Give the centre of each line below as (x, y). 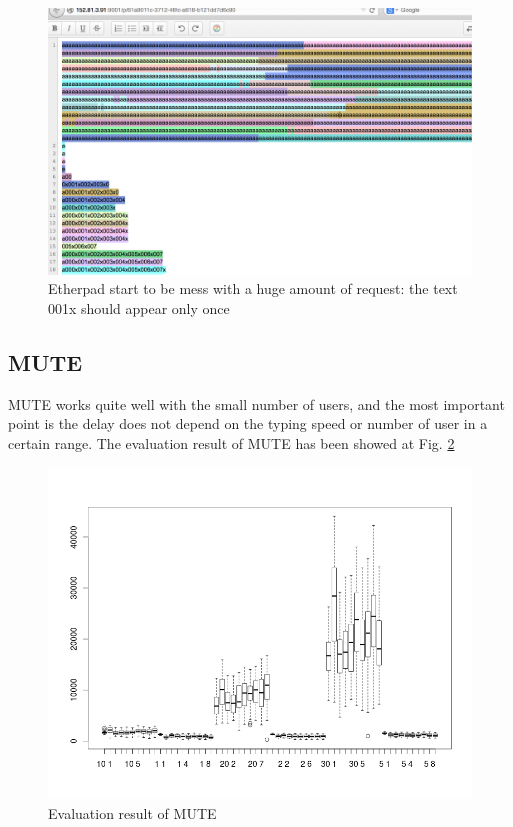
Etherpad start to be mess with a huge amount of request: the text (253, 288)
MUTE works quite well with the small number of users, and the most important (256, 403)
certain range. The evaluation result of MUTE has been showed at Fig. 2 (231, 442)
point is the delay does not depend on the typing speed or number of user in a (248, 423)
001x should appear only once (139, 307)
